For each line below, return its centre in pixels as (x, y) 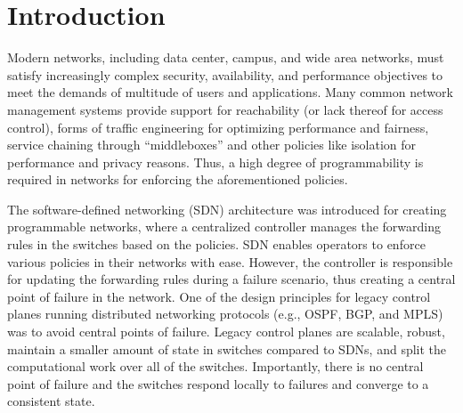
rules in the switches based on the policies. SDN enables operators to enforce (216, 244)
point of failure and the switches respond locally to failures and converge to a (218, 383)
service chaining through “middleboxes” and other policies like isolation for (211, 145)
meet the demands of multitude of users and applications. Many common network (230, 92)
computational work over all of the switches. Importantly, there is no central (215, 366)
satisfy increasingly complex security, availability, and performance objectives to (225, 74)
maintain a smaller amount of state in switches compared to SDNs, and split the (227, 348)
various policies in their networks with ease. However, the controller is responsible (230, 261)
